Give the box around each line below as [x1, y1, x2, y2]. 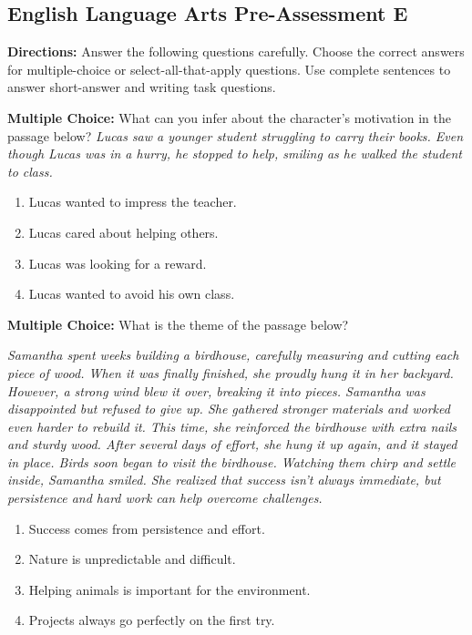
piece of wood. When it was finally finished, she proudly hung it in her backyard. [7, 363, 454, 382]
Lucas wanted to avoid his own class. [28, 284, 235, 303]
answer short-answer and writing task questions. [7, 77, 276, 97]
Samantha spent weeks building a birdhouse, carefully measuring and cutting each [7, 345, 459, 364]
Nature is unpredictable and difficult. [28, 549, 236, 568]
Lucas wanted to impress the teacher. [28, 192, 237, 211]
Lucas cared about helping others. [28, 222, 219, 241]
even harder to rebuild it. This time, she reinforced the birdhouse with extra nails [7, 416, 457, 435]
